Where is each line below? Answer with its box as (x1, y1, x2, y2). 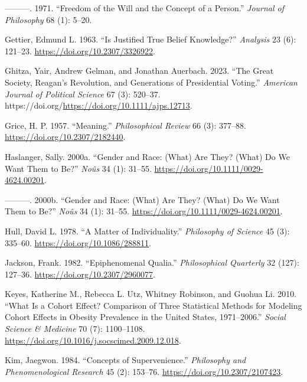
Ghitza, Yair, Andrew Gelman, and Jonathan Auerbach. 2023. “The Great (5, 64, 274, 77)
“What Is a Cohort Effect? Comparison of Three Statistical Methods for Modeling (5, 299, 302, 311)
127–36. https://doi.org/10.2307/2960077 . (5, 267, 155, 280)
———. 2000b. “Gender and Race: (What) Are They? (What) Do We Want (5, 193, 280, 205)
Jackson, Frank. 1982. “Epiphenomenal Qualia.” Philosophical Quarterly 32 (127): (5, 256, 299, 269)
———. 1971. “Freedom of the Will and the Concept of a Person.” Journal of (5, 2, 285, 14)
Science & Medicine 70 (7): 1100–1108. (5, 322, 145, 335)
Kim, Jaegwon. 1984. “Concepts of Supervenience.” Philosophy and (5, 354, 246, 366)
